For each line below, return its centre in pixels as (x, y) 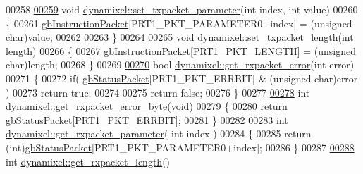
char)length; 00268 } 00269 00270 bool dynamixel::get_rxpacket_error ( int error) (180, 64)
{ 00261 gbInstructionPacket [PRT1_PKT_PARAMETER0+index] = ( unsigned (179, 23)
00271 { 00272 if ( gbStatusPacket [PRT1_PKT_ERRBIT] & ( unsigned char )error (182, 78)
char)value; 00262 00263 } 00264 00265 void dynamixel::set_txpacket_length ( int (180, 37)
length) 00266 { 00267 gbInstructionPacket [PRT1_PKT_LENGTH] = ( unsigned (181, 50)
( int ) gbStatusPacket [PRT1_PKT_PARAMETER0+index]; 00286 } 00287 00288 (180, 147)
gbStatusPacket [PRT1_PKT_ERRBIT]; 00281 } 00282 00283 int (147, 119)
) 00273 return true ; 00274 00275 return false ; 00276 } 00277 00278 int (158, 92)
